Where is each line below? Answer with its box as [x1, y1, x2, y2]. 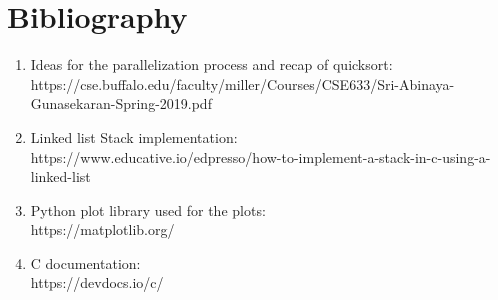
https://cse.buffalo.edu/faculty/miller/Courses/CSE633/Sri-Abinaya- [30, 73, 455, 94]
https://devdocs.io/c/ [30, 272, 164, 293]
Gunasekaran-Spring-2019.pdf [30, 93, 212, 114]
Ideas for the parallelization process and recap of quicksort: [30, 54, 393, 75]
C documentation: [30, 252, 141, 273]
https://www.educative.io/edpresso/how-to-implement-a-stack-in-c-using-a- [30, 146, 491, 167]
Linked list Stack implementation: [30, 126, 238, 147]
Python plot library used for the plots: [30, 199, 266, 220]
